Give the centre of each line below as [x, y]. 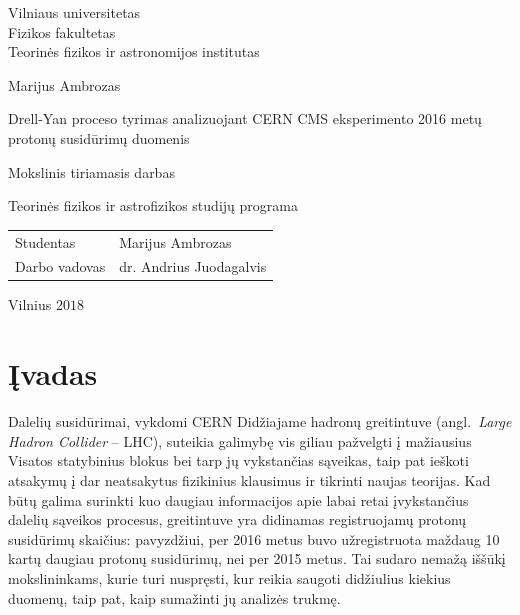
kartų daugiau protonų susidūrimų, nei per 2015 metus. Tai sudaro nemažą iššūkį [257, 558]
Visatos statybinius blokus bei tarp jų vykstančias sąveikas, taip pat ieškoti [238, 460]
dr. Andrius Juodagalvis [193, 266]
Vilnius [30, 304]
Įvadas [53, 373]
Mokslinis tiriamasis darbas [91, 171]
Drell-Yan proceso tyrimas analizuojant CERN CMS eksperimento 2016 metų [245, 118]
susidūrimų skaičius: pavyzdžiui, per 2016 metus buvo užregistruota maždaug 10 [254, 538]
